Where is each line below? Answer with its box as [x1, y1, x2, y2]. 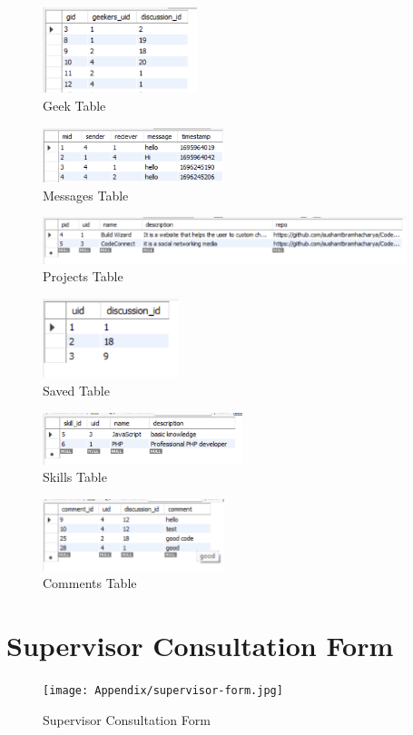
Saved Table [43, 380, 110, 399]
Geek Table [43, 96, 106, 115]
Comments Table [43, 573, 137, 593]
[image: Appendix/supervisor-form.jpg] [43, 684, 283, 697]
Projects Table [43, 267, 123, 286]
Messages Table [43, 185, 129, 204]
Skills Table [43, 467, 107, 486]
